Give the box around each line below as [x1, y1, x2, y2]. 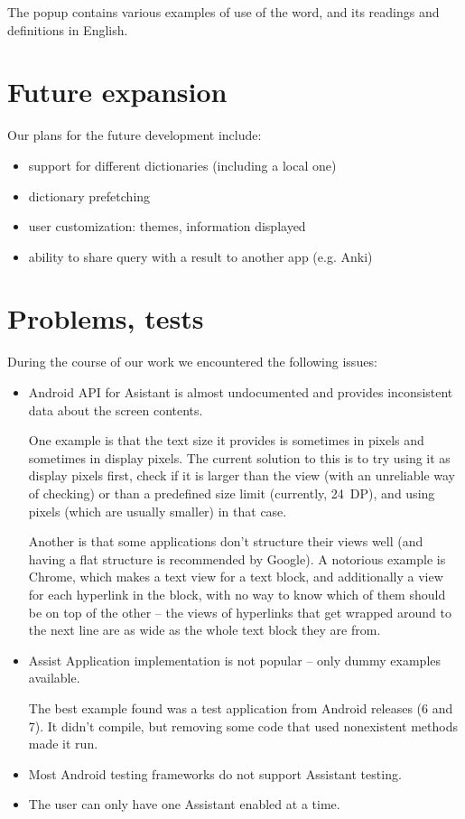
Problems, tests [7, 300, 204, 337]
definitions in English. [7, 20, 128, 39]
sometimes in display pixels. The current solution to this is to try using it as [28, 448, 451, 467]
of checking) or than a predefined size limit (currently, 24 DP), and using [28, 483, 435, 502]
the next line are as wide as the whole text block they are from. [28, 620, 381, 639]
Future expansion [7, 73, 228, 110]
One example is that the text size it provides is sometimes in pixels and [28, 431, 424, 450]
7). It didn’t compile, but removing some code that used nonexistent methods [28, 716, 458, 735]
